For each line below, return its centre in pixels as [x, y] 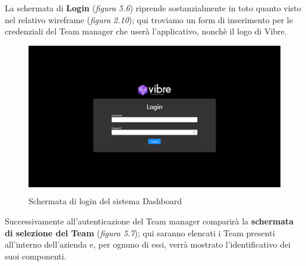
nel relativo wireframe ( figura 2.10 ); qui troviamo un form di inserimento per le [149, 19]
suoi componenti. [36, 256]
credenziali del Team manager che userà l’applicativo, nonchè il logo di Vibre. [146, 31]
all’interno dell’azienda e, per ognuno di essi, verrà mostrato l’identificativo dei [148, 244]
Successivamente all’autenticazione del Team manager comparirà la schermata [149, 221]
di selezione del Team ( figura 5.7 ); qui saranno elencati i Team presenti [140, 232]
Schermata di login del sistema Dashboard [105, 201]
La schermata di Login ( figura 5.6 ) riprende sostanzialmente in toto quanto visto [153, 8]
